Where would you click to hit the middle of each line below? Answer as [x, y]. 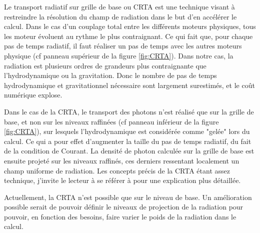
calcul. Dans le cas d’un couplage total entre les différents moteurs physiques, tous [130, 26]
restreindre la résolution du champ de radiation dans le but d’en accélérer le [120, 16]
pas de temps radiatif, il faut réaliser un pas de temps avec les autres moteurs [123, 46]
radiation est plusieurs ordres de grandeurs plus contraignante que [105, 65]
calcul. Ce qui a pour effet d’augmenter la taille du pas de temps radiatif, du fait [128, 141]
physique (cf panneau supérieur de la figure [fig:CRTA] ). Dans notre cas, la [119, 55]
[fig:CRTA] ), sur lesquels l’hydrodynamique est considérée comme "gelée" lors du [127, 131]
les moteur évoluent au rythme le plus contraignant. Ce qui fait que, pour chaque [128, 36]
